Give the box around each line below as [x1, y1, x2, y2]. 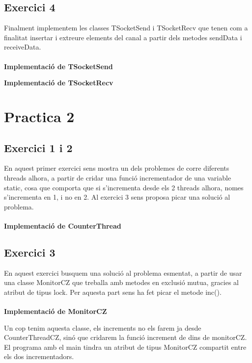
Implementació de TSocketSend [4, 61, 113, 71]
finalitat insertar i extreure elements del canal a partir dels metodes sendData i [4, 32, 242, 42]
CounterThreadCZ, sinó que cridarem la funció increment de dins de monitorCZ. [4, 332, 247, 342]
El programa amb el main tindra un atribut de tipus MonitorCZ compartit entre [4, 341, 247, 352]
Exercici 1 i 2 [4, 140, 73, 155]
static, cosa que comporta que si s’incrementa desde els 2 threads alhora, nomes [4, 182, 244, 192]
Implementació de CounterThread [4, 220, 121, 231]
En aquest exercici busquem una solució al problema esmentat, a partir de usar [4, 267, 242, 278]
